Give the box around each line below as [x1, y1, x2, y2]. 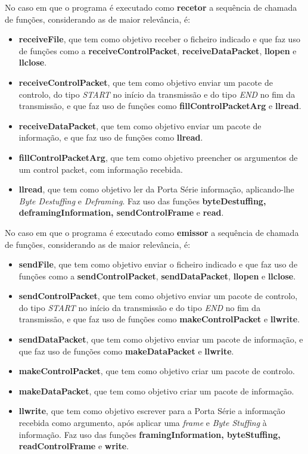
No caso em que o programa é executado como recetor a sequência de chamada [5, 1, 297, 13]
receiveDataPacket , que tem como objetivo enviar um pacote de [18, 119, 262, 132]
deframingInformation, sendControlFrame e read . [18, 206, 224, 219]
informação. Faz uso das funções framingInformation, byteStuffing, [18, 428, 281, 440]
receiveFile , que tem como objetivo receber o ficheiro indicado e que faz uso [18, 33, 300, 45]
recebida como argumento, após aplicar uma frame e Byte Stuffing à [18, 416, 267, 429]
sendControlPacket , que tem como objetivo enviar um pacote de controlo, [18, 290, 298, 302]
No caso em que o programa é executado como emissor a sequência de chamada [5, 226, 299, 238]
